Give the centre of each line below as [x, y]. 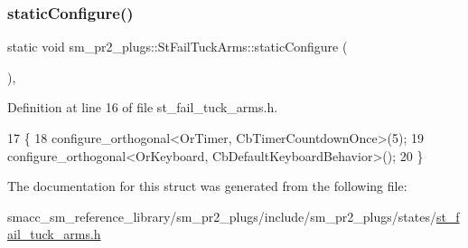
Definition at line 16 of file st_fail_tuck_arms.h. [143, 107]
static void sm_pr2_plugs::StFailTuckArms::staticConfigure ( [178, 47]
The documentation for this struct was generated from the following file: [207, 186]
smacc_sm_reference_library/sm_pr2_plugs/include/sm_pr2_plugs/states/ [222, 216]
